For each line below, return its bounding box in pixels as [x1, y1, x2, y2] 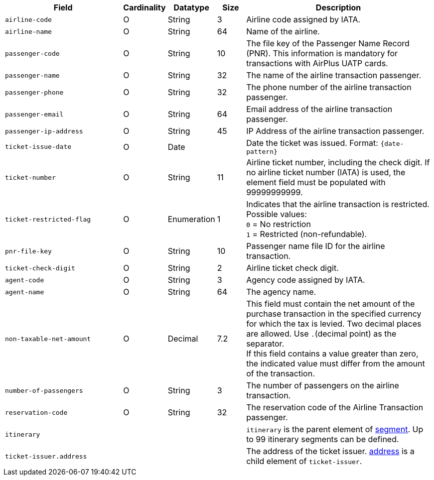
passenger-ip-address [5, 127, 83, 135]
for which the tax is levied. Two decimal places [246, 319, 422, 329]
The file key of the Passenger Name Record [246, 38, 410, 48]
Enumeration [167, 214, 215, 224]
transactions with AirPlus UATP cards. [246, 58, 388, 68]
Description [315, 2, 361, 12]
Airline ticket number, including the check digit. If [246, 157, 430, 167]
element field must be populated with [246, 177, 386, 187]
